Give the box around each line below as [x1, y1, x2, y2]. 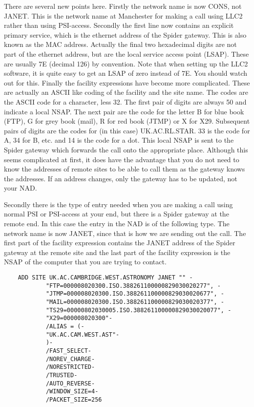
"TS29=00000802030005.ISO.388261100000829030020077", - [45, 306, 232, 314]
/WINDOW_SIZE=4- [45, 388, 99, 395]
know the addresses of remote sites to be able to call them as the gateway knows [4, 164, 245, 174]
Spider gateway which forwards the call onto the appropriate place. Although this [4, 144, 248, 154]
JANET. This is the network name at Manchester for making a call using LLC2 [4, 10, 243, 21]
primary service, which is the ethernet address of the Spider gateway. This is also [4, 29, 247, 40]
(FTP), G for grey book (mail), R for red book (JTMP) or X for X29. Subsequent [4, 116, 250, 126]
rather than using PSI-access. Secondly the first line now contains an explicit [4, 20, 234, 30]
